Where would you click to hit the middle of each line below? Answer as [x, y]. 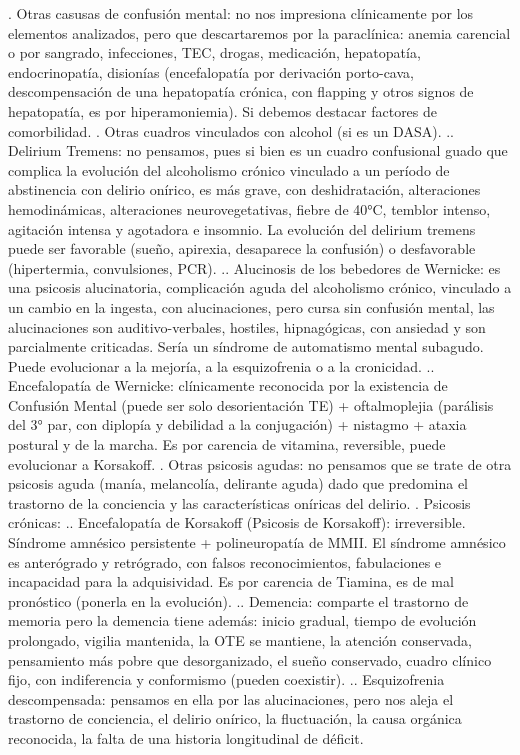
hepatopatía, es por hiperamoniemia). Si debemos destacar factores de [223, 110]
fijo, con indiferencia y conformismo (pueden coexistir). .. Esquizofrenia [226, 679]
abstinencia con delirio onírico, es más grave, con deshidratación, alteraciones [244, 189]
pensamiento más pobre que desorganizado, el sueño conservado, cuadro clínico [250, 659]
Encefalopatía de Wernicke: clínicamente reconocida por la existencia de [228, 385]
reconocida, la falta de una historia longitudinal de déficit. [186, 737]
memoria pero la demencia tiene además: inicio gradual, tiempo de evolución [242, 620]
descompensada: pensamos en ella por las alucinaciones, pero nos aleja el [231, 698]
